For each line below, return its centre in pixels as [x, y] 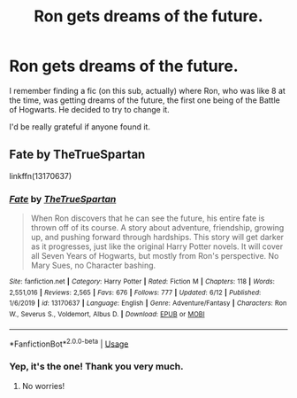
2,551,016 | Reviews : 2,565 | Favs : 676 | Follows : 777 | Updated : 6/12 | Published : [135, 293]
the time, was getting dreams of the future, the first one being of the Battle [145, 100]
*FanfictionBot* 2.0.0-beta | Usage [69, 343]
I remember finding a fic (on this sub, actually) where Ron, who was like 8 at [147, 90]
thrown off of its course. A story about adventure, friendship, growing [157, 228]
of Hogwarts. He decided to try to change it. [89, 109]
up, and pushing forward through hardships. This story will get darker [157, 238]
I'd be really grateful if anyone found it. [80, 127]
